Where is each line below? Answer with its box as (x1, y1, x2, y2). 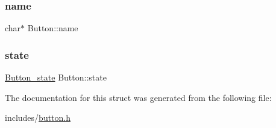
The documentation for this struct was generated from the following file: (5, 91, 272, 103)
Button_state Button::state (5, 71, 107, 84)
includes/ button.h (5, 111, 71, 124)
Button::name (27, 22, 78, 34)
